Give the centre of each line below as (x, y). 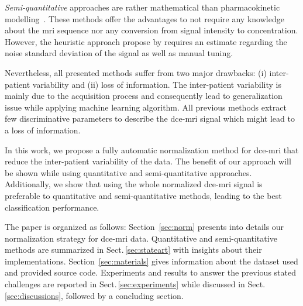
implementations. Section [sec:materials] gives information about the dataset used (151, 261)
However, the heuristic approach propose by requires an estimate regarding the (146, 41)
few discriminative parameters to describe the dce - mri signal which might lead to (150, 118)
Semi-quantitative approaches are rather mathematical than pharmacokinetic (142, 7)
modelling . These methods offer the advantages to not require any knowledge (144, 18)
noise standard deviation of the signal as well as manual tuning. (119, 53)
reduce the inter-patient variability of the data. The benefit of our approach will (148, 161)
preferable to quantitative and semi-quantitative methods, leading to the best (143, 195)
